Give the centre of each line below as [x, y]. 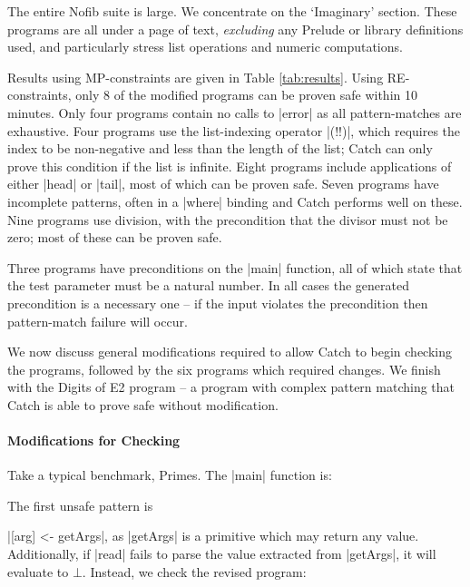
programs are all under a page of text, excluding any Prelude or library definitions [235, 29]
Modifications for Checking [94, 440]
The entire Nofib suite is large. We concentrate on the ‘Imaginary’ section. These [232, 11]
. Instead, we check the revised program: [194, 571]
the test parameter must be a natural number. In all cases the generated [209, 285]
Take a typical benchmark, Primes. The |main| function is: [170, 475]
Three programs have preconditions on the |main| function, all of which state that [235, 267]
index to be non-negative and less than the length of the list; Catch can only [220, 148]
